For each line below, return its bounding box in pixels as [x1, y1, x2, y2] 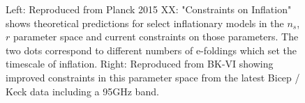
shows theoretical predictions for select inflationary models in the [6, 15, 284, 30]
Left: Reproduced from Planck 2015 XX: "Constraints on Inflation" [6, 2, 292, 16]
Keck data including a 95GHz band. [6, 84, 159, 98]
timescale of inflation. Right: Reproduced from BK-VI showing [6, 56, 274, 71]
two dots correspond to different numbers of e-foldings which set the [6, 42, 297, 57]
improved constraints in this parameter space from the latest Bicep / [6, 70, 300, 84]
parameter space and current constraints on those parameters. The [13, 29, 299, 44]
